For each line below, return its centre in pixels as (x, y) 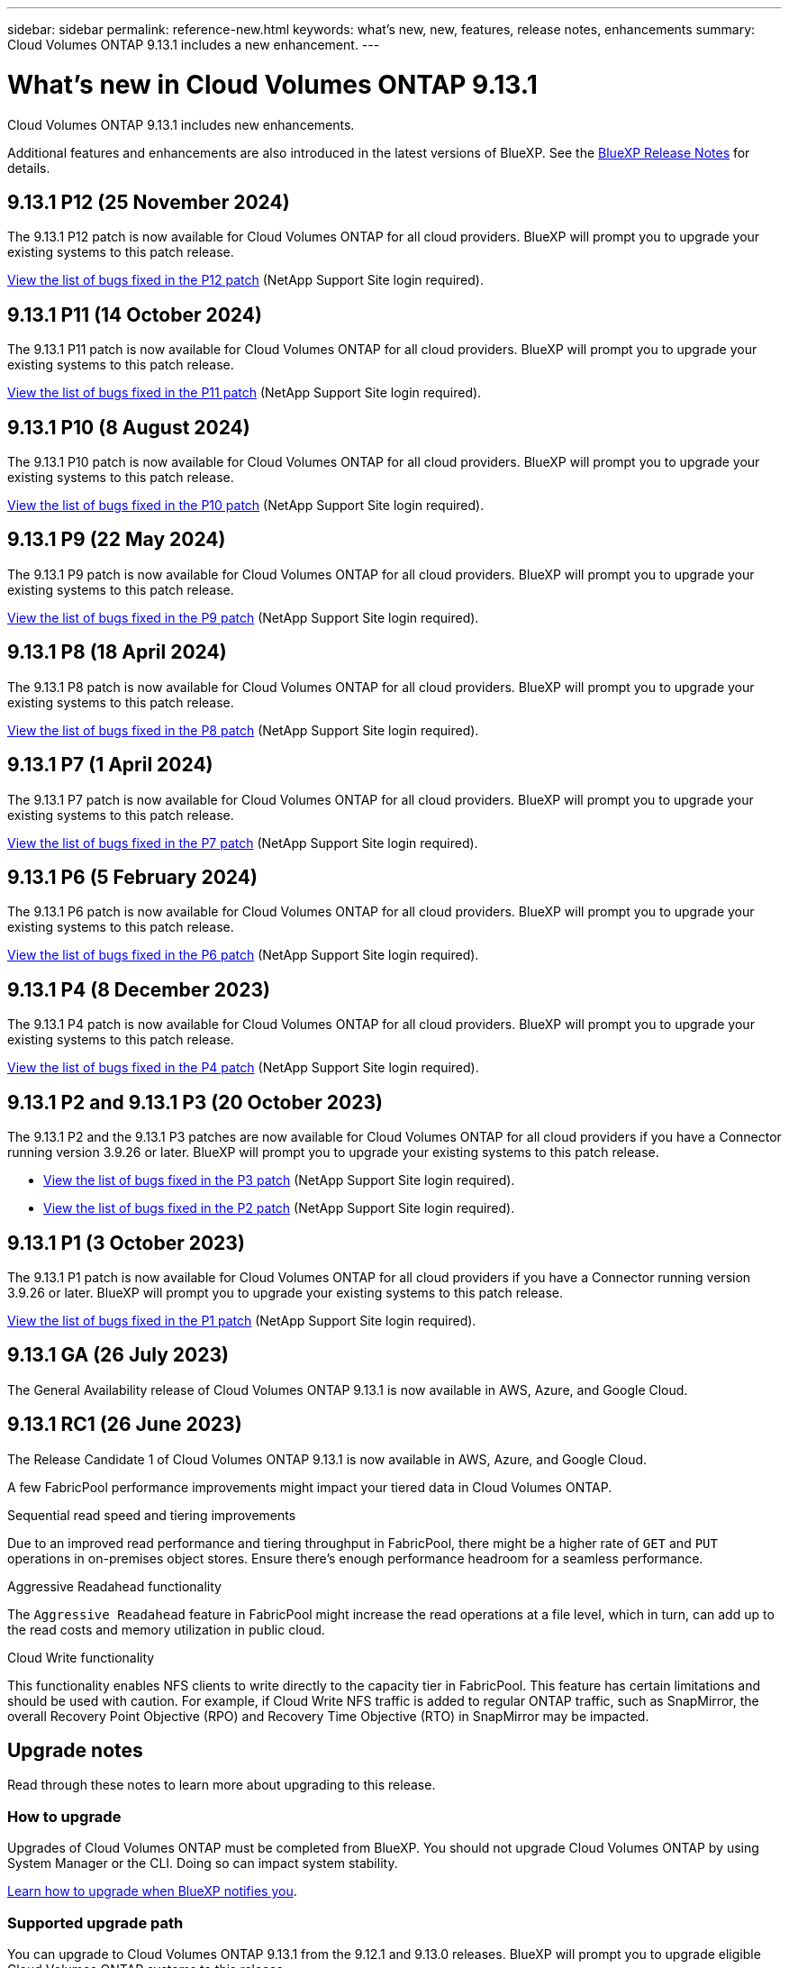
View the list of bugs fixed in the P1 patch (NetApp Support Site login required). (242, 1320)
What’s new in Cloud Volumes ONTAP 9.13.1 (272, 84)
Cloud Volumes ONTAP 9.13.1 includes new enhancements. (181, 124)
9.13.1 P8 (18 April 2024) (117, 652)
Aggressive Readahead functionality (114, 1586)
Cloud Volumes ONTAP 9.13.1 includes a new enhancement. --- (194, 45)
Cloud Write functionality (81, 1657)
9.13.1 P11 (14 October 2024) (135, 314)
